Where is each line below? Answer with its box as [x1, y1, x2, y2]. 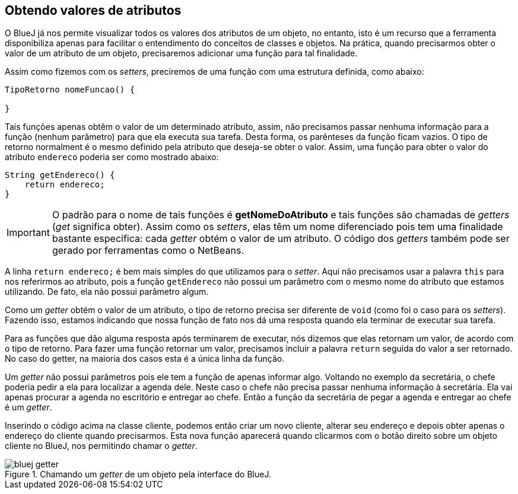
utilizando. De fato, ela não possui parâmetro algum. [5, 286, 209, 297]
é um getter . [5, 402, 52, 413]
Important [7, 227, 50, 239]
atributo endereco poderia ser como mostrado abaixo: [5, 152, 219, 162]
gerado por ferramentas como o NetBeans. [52, 244, 244, 257]
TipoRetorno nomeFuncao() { [5, 85, 135, 95]
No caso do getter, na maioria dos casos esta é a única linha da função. [5, 353, 285, 364]
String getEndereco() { [5, 170, 115, 180]
